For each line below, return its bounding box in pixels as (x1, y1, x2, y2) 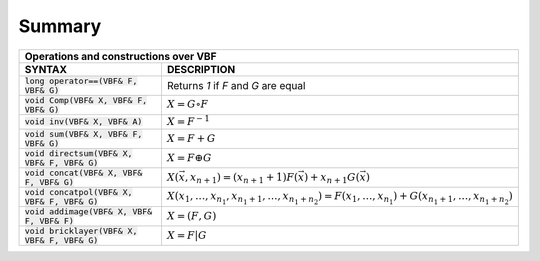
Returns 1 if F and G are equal (166, 78, 306, 92)
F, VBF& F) (24, 215, 75, 226)
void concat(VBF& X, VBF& (24, 167, 143, 178)
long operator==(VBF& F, (24, 75, 138, 86)
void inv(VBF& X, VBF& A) (24, 116, 143, 127)
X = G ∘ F (166, 98, 209, 111)
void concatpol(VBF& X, (24, 186, 133, 197)
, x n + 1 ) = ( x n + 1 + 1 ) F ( (184, 170, 299, 185)
